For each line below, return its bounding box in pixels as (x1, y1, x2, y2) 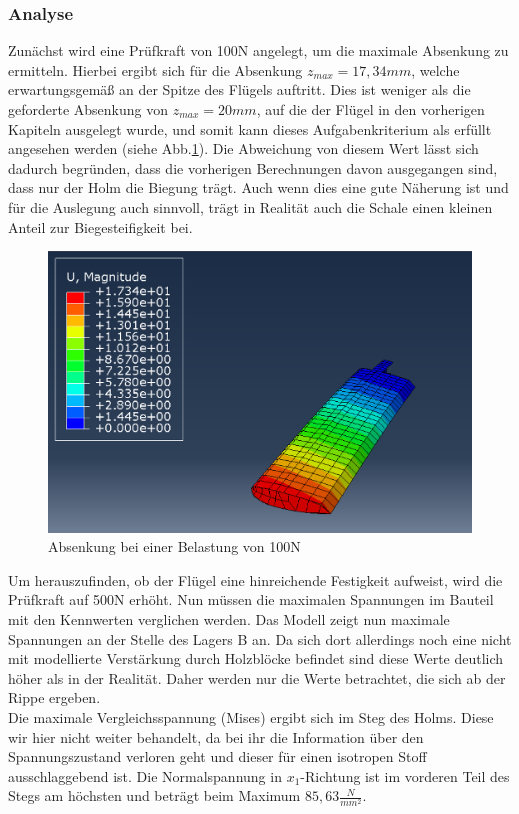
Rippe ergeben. (8, 687, 101, 708)
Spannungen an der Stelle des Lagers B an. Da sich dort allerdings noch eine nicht (8, 628, 512, 649)
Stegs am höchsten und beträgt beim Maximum (8, 785, 301, 806)
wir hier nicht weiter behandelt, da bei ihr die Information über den (8, 726, 424, 747)
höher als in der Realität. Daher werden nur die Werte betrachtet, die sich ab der (8, 667, 506, 688)
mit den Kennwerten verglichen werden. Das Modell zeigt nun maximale (8, 608, 450, 629)
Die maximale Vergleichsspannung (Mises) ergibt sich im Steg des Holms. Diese (8, 706, 494, 727)
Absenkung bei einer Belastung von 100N (48, 536, 301, 557)
